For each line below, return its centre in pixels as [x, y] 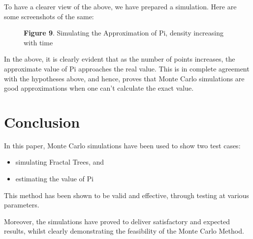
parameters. [22, 205]
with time [38, 42]
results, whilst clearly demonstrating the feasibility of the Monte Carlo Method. [124, 231]
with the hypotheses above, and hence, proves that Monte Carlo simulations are [124, 78]
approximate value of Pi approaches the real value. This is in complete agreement [127, 68]
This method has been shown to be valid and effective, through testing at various [126, 195]
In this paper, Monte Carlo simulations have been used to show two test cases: [122, 145]
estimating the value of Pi [54, 179]
